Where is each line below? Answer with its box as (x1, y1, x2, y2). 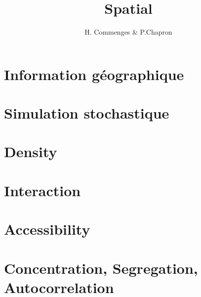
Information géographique (4, 64, 184, 84)
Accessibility (4, 219, 90, 239)
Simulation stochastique (4, 103, 169, 123)
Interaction (4, 180, 81, 200)
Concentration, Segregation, (4, 257, 198, 278)
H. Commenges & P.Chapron (84, 27, 172, 37)
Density (4, 141, 57, 162)
